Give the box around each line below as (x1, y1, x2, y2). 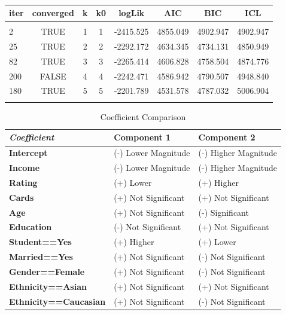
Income (9, 161, 40, 174)
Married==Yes (9, 250, 73, 263)
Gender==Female (9, 265, 85, 277)
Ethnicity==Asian (9, 280, 87, 292)
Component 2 (198, 131, 255, 143)
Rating (9, 176, 38, 188)
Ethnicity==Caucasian (9, 295, 106, 307)
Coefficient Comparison (100, 110, 186, 123)
